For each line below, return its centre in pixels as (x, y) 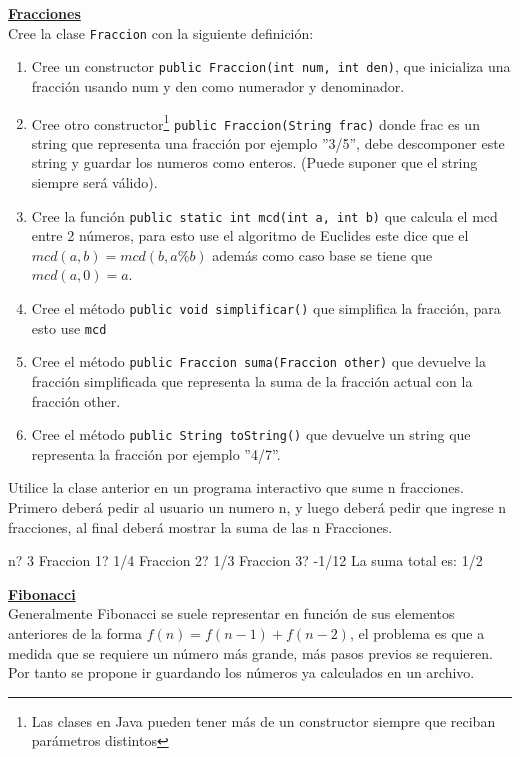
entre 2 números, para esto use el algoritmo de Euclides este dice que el (250, 235)
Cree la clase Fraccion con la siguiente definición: (161, 32)
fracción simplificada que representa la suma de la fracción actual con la (252, 381)
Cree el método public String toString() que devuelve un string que (251, 434)
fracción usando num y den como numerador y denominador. (218, 85)
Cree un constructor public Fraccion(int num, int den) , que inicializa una (271, 66)
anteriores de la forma (75, 633)
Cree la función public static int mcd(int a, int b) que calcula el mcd (264, 215)
